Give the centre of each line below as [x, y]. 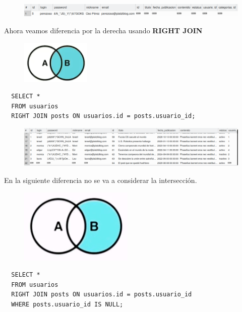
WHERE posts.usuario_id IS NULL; [67, 304]
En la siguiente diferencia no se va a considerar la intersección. [101, 180]
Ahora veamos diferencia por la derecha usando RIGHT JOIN [103, 30]
